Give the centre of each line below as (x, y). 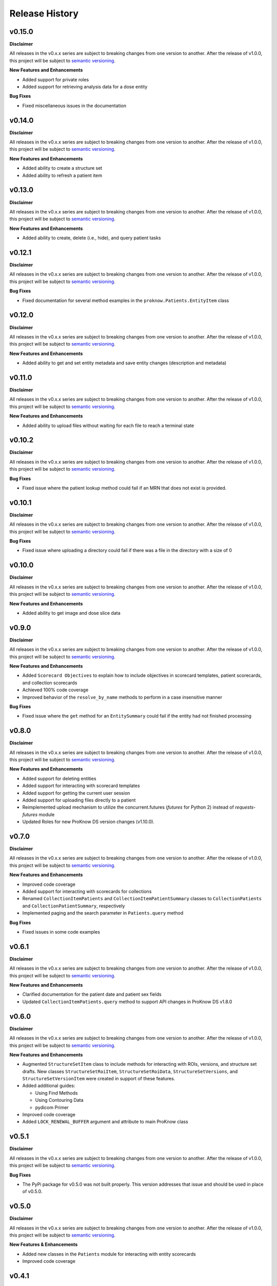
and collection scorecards (50, 683)
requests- (245, 807)
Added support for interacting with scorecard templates (81, 786)
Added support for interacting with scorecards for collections (87, 891)
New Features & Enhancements (44, 1244)
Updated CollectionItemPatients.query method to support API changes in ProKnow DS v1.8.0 (127, 1002)
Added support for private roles (56, 79)
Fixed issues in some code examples (61, 932)
